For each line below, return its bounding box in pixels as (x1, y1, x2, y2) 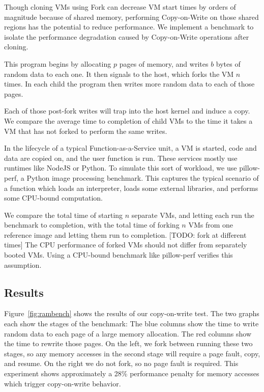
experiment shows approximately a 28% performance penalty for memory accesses (4, 368, 259, 379)
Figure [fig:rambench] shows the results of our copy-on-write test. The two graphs (4, 308, 259, 319)
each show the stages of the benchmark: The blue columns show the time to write (4, 318, 259, 329)
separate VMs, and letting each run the (131, 209, 254, 220)
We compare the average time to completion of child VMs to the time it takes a (4, 115, 253, 126)
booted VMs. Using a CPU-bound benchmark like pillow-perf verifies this (4, 249, 233, 260)
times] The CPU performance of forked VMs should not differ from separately (4, 239, 247, 250)
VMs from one (188, 219, 233, 230)
